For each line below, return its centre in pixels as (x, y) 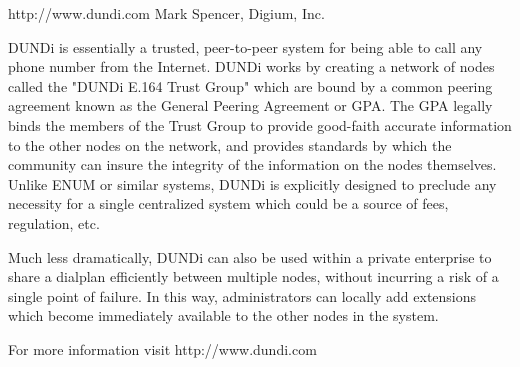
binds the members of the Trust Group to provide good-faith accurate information (260, 124)
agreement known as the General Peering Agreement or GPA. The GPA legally (250, 105)
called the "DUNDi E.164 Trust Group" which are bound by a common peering (250, 85)
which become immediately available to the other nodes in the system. (223, 315)
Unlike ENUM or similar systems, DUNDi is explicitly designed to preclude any (252, 183)
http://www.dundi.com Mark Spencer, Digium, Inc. (166, 13)
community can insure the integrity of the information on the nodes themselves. (252, 164)
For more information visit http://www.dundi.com (162, 348)
